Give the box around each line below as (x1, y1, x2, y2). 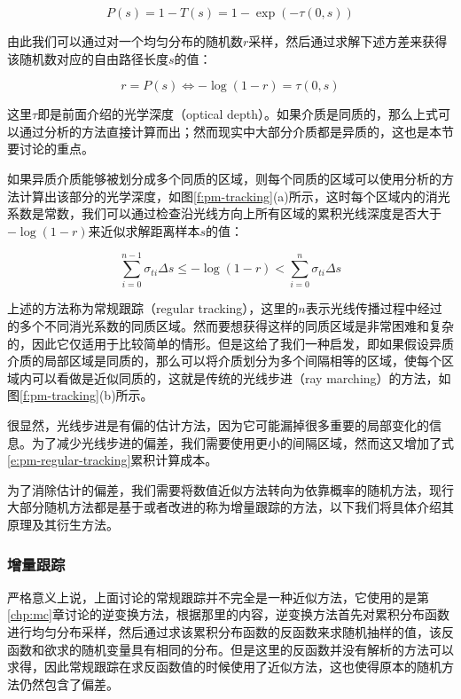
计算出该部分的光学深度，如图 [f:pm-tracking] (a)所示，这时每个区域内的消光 (19, 186, 450, 205)
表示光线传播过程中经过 (305, 299, 442, 318)
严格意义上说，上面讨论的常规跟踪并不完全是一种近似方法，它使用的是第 (7, 587, 429, 606)
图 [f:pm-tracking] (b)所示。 (7, 386, 153, 404)
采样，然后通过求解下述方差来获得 (248, 32, 448, 50)
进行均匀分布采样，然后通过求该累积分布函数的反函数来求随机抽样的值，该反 (7, 623, 454, 640)
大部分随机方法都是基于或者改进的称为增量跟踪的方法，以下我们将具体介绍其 (7, 498, 454, 516)
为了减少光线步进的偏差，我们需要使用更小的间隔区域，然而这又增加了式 (31, 433, 454, 452)
